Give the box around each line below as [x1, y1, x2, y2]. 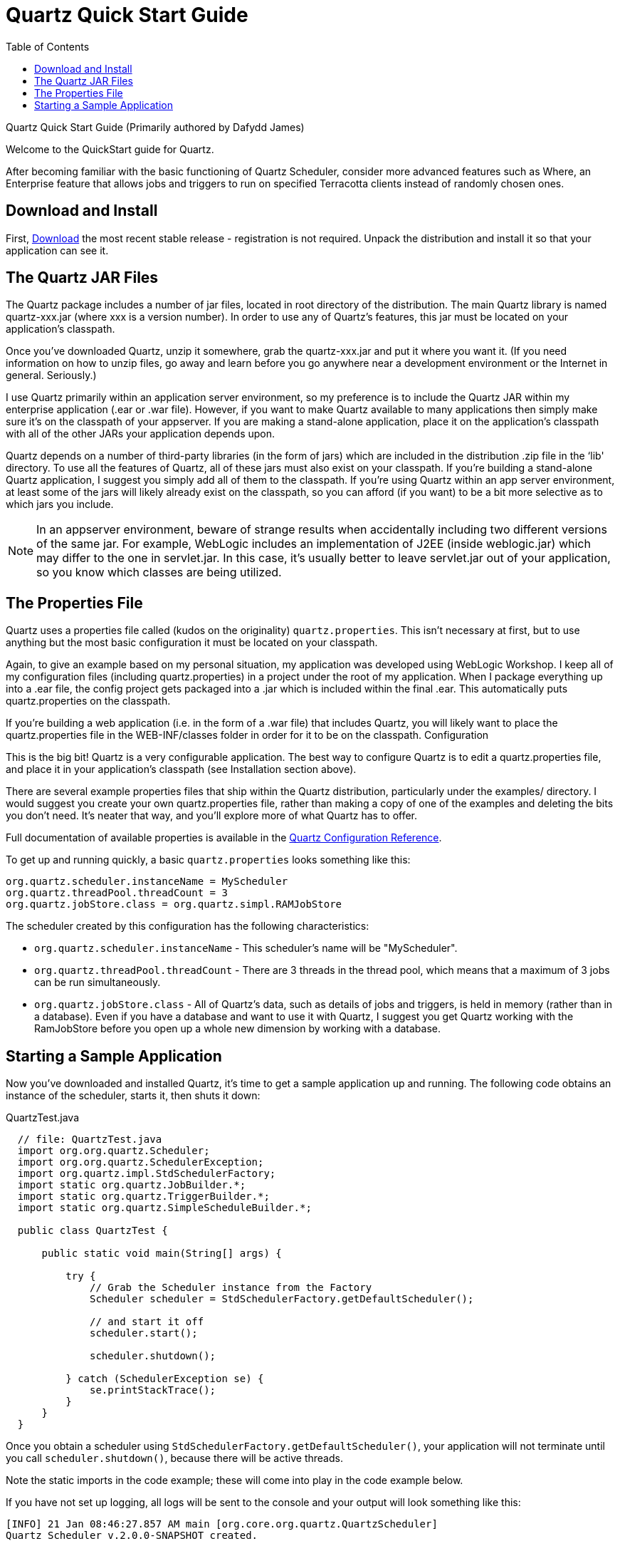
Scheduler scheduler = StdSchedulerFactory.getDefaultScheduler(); [90, 1293, 474, 1305]
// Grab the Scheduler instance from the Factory [90, 1282, 372, 1294]
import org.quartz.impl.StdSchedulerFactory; [17, 1168, 276, 1180]
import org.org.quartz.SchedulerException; [17, 1156, 264, 1168]
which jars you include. [6, 498, 114, 511]
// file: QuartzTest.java [17, 1133, 162, 1146]
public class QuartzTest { [17, 1225, 168, 1237]
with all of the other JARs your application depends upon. [6, 427, 275, 440]
